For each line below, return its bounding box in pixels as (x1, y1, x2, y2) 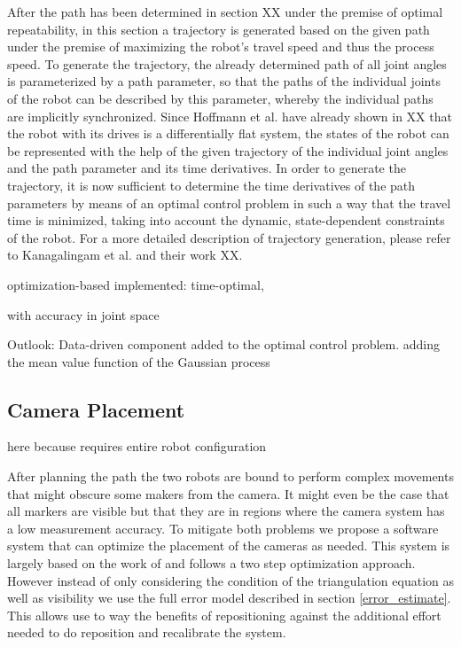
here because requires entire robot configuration (7, 437, 267, 456)
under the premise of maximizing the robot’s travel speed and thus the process (7, 37, 434, 56)
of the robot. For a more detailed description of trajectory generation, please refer (7, 228, 451, 246)
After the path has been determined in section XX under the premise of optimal (7, 3, 443, 20)
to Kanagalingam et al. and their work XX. (7, 246, 243, 264)
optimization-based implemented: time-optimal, (7, 275, 264, 293)
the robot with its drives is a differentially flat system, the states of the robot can (7, 124, 449, 143)
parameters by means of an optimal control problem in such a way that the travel (7, 193, 451, 212)
